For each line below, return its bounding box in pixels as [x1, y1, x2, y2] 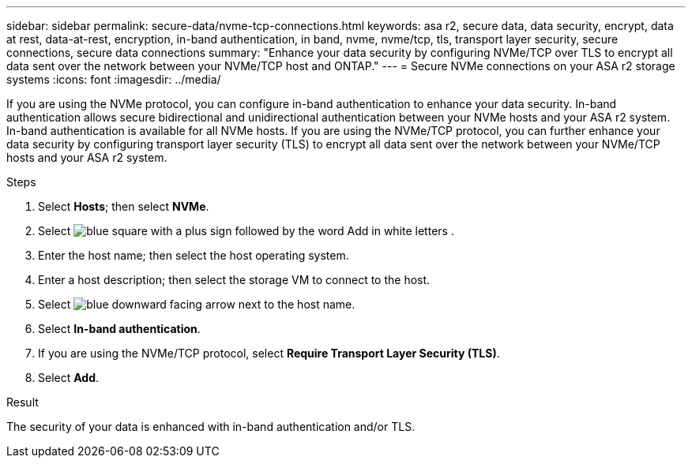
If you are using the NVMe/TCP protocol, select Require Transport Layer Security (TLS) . [38, 346, 500, 360]
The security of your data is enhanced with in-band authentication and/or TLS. [6, 420, 416, 433]
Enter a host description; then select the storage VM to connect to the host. [38, 273, 431, 286]
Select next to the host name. [38, 297, 355, 311]
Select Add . [38, 371, 100, 384]
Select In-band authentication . [38, 322, 201, 335]
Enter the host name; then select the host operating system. [38, 249, 349, 262]
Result [6, 395, 39, 409]
